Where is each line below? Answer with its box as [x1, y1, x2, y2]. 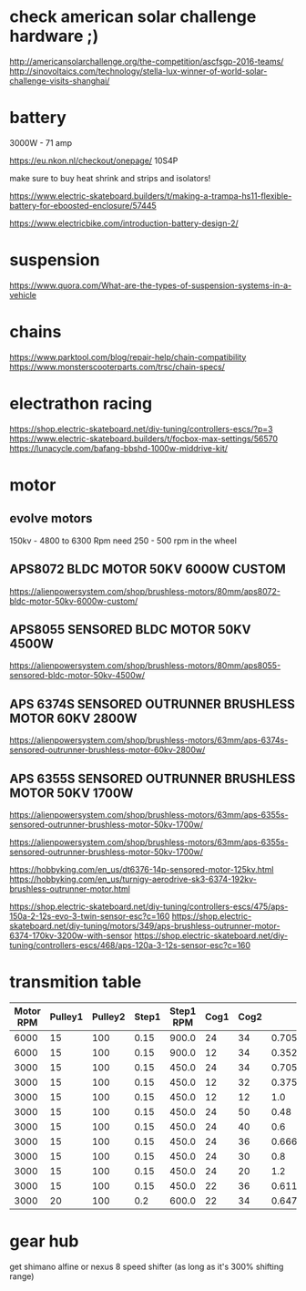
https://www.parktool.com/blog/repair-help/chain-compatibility [9, 351, 247, 362]
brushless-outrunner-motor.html [9, 883, 130, 894]
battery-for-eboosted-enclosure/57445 [9, 200, 157, 211]
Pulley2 [91, 1010, 126, 1023]
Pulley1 [49, 1010, 84, 1023]
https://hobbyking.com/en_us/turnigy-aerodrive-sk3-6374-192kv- [9, 873, 258, 884]
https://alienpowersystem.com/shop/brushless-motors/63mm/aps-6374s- [9, 735, 289, 746]
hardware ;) [9, 26, 99, 46]
